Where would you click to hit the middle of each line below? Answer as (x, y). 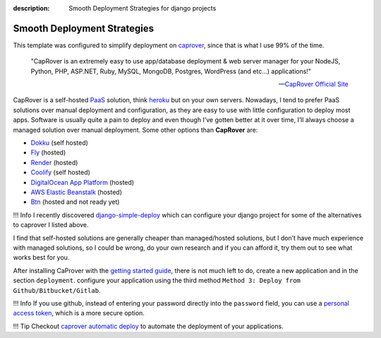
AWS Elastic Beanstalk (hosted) (77, 192)
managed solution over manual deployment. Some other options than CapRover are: (135, 130)
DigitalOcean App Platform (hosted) (82, 182)
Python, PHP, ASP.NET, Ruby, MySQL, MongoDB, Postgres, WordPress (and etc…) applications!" (171, 71)
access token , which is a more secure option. (79, 313)
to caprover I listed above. (51, 225)
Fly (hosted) (48, 152)
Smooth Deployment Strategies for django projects (143, 8)
